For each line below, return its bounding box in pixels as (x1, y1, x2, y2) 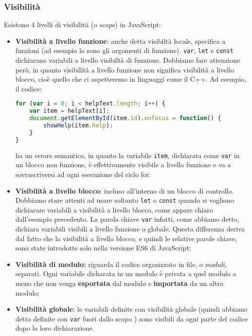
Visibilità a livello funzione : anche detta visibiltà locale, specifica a (15, 35, 226, 46)
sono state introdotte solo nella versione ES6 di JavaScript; (15, 243, 191, 253)
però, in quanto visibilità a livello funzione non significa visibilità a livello (15, 64, 234, 74)
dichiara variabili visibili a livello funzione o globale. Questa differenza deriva (15, 224, 245, 234)
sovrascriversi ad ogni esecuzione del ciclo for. (15, 169, 151, 179)
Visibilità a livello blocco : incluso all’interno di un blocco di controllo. (15, 185, 234, 195)
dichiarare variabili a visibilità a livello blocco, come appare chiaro (15, 204, 213, 214)
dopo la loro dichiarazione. (15, 323, 94, 333)
